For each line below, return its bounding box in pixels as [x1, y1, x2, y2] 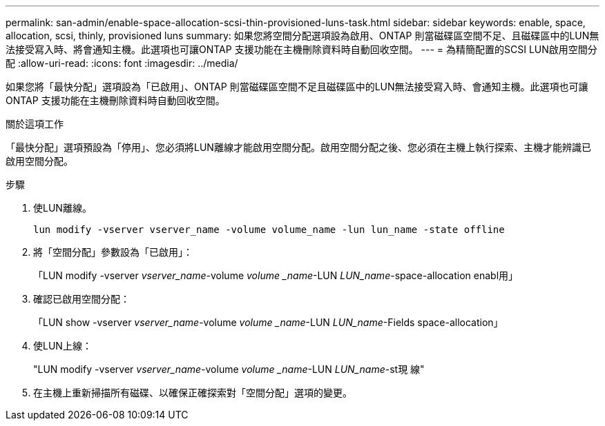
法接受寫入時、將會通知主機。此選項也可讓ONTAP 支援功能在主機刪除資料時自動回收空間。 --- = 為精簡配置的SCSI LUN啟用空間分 [6, 43, 597, 55]
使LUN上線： [33, 340, 92, 352]
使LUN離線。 [33, 202, 92, 214]
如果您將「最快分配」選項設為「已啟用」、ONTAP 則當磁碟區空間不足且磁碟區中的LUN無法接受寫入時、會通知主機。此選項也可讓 [6, 81, 588, 92]
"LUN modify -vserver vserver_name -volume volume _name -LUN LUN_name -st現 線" [33, 363, 425, 375]
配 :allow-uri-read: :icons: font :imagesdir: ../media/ [6, 57, 238, 69]
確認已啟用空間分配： [33, 293, 130, 305]
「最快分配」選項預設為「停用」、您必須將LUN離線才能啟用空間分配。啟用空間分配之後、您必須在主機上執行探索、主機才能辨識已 [6, 141, 591, 153]
